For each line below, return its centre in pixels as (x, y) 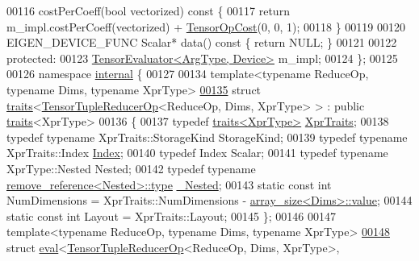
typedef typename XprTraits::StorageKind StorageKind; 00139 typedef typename (207, 137)
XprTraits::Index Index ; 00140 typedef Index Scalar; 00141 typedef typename (197, 153)
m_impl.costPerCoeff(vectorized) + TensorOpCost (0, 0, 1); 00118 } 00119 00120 (206, 26)
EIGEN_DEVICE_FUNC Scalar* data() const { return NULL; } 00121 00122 (202, 42)
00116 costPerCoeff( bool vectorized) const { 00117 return (148, 10)
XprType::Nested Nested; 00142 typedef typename (131, 168)
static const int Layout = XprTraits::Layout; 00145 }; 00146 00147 (171, 215)
